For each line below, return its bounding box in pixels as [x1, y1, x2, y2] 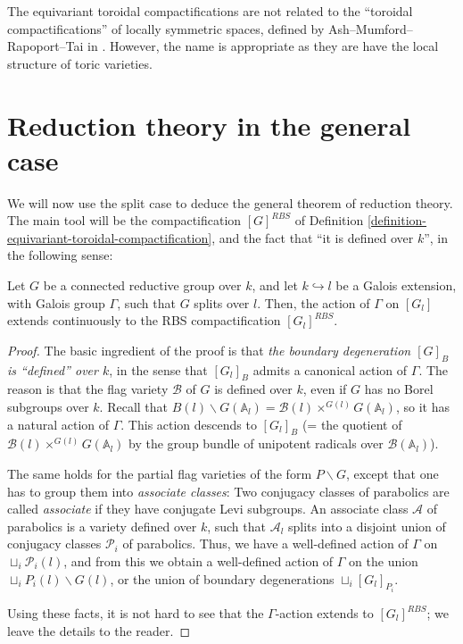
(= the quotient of [302, 414, 402, 433]
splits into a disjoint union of [288, 516, 446, 535]
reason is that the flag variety [7, 380, 169, 398]
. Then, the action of [257, 293, 370, 312]
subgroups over [7, 397, 89, 416]
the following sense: [7, 246, 113, 264]
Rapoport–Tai [7, 37, 84, 55]
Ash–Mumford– [328, 19, 413, 38]
